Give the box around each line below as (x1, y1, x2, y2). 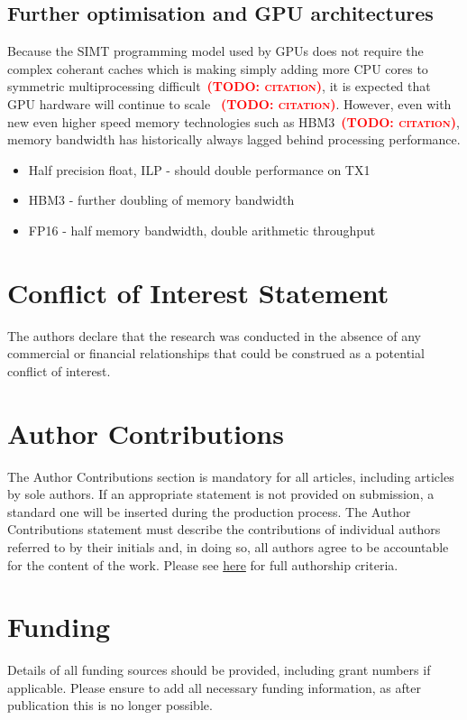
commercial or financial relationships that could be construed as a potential (7, 344, 425, 363)
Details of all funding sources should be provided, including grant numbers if (7, 660, 431, 679)
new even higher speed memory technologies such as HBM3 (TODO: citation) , (7, 112, 460, 131)
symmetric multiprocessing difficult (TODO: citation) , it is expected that (7, 77, 431, 96)
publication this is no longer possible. (7, 696, 213, 715)
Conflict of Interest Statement (7, 273, 389, 310)
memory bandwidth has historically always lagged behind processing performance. (7, 130, 461, 149)
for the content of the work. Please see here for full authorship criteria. (7, 555, 398, 574)
